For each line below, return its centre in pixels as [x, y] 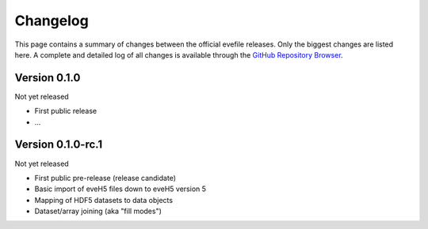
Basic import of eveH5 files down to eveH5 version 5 [120, 189]
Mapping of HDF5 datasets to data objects [104, 200]
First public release [66, 111]
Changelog [52, 21]
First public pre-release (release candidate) [105, 178]
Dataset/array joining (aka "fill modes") [98, 211]
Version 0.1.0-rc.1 [59, 145]
